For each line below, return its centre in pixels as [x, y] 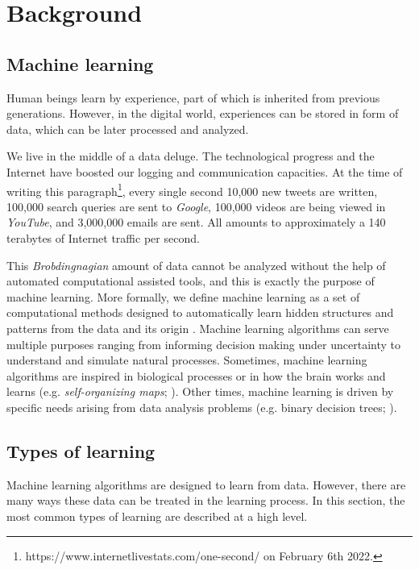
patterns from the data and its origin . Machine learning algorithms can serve [198, 328]
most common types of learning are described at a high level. [157, 516]
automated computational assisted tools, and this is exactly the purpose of [191, 281]
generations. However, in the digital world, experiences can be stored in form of [203, 113]
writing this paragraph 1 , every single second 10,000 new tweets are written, [192, 189]
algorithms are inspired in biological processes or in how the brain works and [196, 375]
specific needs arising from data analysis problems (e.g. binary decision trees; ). [202, 407]
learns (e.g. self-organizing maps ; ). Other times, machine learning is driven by [200, 391]
